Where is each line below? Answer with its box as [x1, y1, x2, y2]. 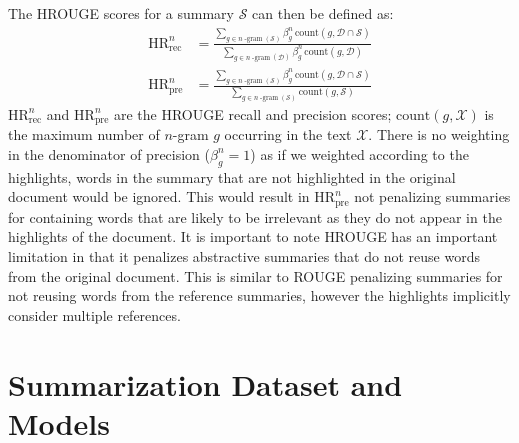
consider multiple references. [8, 304, 181, 325]
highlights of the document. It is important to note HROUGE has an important [8, 226, 498, 247]
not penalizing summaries [354, 186, 511, 207]
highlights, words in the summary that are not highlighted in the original [8, 166, 456, 187]
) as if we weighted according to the [250, 143, 469, 164]
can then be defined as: [252, 3, 394, 23]
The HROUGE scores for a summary [8, 3, 234, 23]
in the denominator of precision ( [8, 143, 211, 164]
